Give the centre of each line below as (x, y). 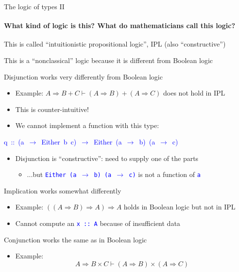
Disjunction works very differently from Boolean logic (83, 76)
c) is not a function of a (165, 174)
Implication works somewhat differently (63, 190)
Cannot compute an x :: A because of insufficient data (98, 223)
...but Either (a (52, 174)
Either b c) (59, 141)
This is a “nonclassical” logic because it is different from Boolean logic (109, 60)
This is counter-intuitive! (52, 109)
